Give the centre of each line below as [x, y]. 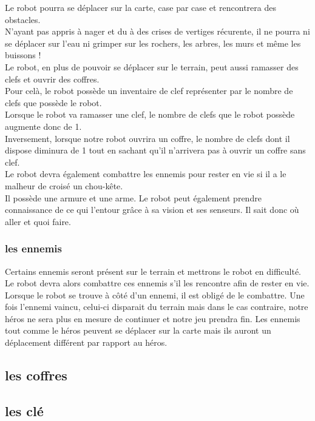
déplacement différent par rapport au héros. [86, 342]
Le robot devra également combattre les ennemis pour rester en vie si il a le [146, 174]
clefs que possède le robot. [53, 102]
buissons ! [23, 55]
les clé [24, 410]
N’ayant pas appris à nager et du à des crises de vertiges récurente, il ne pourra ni [157, 31]
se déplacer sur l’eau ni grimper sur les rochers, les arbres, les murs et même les [153, 43]
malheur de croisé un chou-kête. [64, 185]
